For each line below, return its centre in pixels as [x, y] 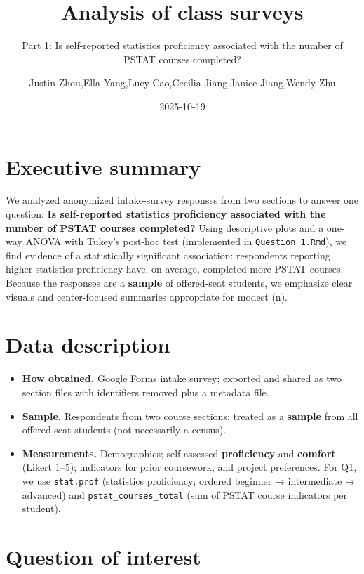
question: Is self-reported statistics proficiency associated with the [166, 214]
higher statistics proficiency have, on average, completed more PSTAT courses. [175, 269]
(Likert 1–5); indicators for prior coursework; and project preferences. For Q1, [189, 467]
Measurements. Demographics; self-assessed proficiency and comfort [179, 453]
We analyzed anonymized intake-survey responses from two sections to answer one [182, 200]
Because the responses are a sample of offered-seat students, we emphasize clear [179, 283]
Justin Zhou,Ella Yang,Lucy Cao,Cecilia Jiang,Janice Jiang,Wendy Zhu [182, 83]
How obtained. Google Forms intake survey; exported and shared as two [182, 378]
